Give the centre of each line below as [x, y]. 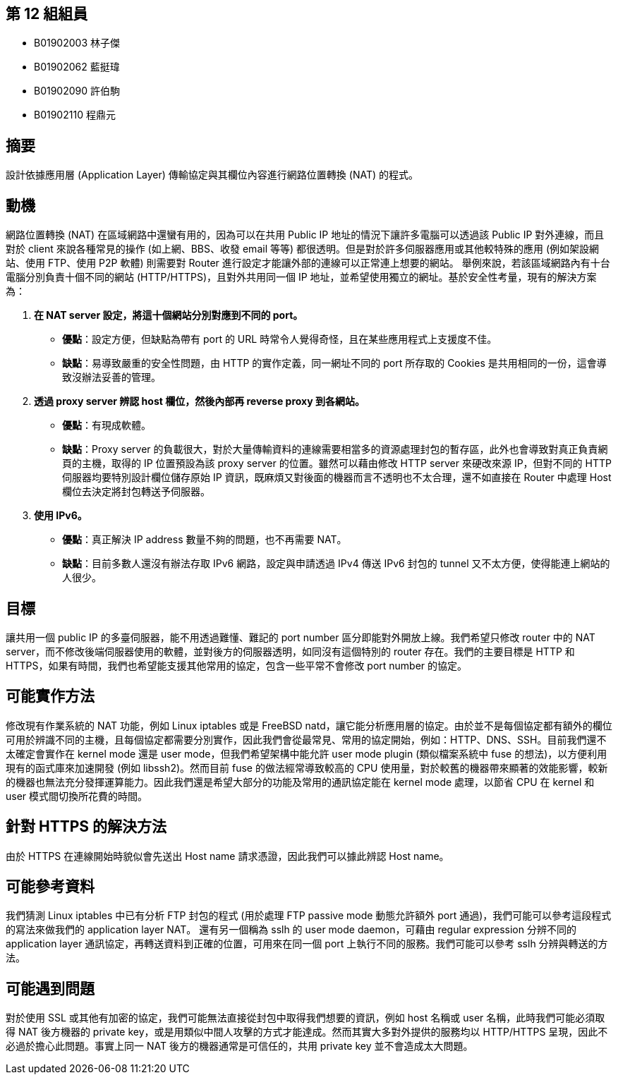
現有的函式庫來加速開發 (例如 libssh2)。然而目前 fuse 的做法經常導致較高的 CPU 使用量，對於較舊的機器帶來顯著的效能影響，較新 [307, 767]
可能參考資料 [50, 887]
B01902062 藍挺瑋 [77, 67]
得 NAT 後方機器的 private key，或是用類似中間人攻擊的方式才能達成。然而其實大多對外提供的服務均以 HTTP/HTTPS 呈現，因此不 [307, 1032]
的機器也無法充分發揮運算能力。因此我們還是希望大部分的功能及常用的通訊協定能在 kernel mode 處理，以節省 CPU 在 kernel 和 [300, 782]
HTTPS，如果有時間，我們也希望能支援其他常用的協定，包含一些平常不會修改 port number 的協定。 [237, 665]
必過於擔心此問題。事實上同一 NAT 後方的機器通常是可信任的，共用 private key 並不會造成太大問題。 [240, 1046]
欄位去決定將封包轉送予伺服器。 [136, 492]
